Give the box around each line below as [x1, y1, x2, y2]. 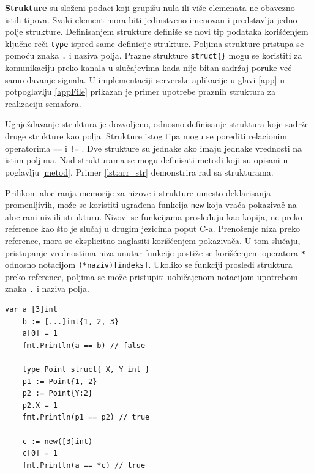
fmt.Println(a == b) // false [22, 341, 146, 350]
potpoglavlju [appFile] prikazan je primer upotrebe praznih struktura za [5, 85, 276, 98]
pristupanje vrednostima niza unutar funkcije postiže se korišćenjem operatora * [5, 246, 305, 259]
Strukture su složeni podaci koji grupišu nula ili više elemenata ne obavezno [5, 1, 295, 13]
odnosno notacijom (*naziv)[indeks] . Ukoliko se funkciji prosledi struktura [5, 258, 293, 271]
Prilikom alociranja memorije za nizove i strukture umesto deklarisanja [5, 186, 271, 199]
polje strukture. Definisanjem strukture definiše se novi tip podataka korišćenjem [5, 25, 308, 38]
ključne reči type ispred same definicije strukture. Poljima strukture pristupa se [5, 37, 304, 50]
